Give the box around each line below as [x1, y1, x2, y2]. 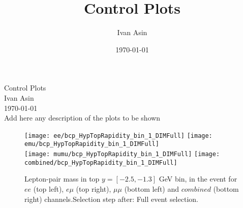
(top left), [33, 183, 64, 194]
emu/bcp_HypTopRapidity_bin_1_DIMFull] [24, 140, 159, 148]
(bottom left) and [124, 183, 179, 194]
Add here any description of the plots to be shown [4, 112, 161, 123]
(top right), [76, 183, 111, 194]
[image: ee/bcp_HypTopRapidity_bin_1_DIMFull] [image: [24, 132, 212, 139]
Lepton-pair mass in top [24, 173, 100, 184]
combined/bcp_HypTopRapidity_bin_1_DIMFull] [24, 159, 177, 166]
